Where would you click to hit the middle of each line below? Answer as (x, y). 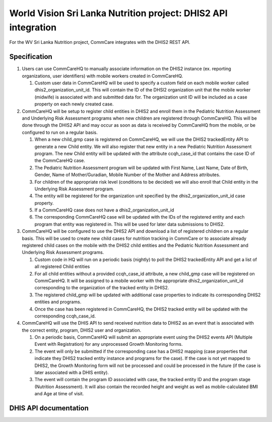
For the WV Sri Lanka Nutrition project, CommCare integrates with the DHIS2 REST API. (100, 42)
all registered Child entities (62, 267)
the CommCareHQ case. (60, 161)
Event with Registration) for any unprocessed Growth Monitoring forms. (109, 344)
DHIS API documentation (49, 408)
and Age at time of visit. (59, 394)
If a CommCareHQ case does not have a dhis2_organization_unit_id (104, 210)
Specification (31, 57)
